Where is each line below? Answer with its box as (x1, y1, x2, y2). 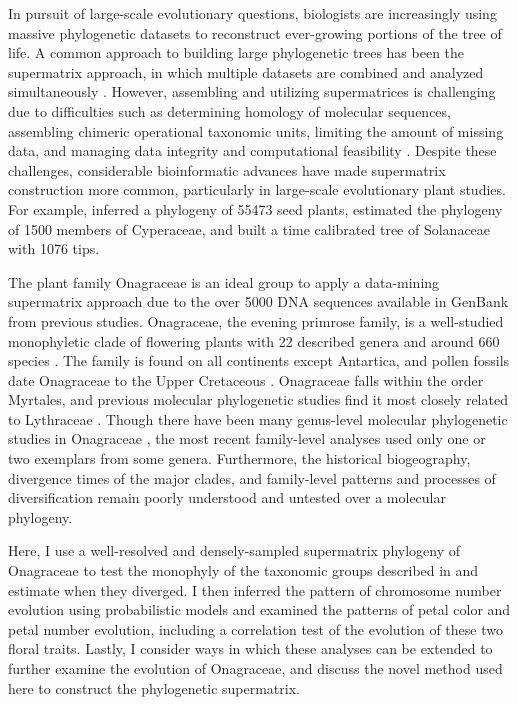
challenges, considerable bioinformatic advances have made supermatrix (8, 159, 446, 180)
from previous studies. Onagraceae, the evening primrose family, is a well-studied (8, 310, 504, 331)
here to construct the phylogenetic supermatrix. (8, 677, 300, 698)
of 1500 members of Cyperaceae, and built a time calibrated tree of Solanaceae (8, 218, 491, 239)
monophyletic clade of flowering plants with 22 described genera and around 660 (8, 330, 500, 351)
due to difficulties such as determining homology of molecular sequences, (8, 100, 451, 121)
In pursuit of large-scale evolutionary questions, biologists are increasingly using (8, 3, 497, 23)
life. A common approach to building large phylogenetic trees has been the (8, 42, 465, 63)
